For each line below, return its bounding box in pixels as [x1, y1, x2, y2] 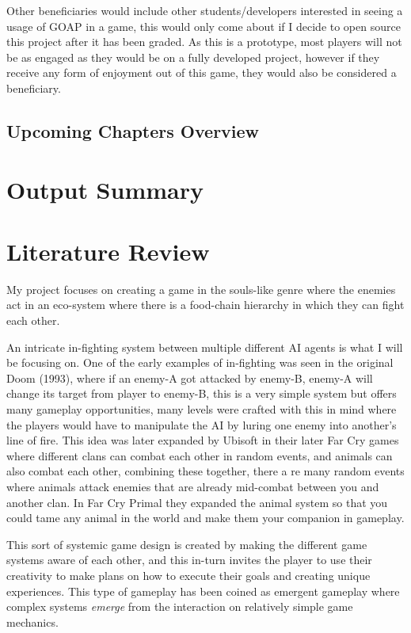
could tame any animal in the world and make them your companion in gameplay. [6, 509, 405, 526]
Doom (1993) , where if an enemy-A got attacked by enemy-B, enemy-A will [6, 369, 373, 386]
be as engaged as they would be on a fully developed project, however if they [6, 48, 380, 65]
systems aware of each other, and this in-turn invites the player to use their [6, 551, 372, 568]
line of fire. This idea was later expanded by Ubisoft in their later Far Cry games [6, 432, 399, 448]
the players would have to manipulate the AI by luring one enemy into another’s [6, 416, 397, 433]
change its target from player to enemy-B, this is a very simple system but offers [6, 385, 397, 402]
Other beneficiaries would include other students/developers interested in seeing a [6, 2, 403, 18]
